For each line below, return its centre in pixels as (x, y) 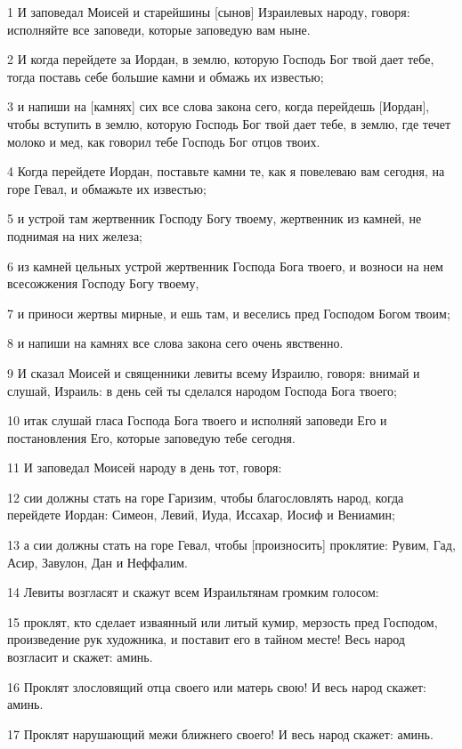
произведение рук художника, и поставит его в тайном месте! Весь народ (206, 639)
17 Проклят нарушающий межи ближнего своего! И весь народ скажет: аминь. (220, 733)
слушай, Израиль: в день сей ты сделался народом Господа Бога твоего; (202, 390)
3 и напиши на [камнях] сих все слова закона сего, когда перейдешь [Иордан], (219, 106)
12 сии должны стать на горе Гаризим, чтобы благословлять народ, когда (206, 497)
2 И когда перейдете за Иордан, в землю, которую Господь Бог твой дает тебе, (221, 59)
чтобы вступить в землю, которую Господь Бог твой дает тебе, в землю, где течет (229, 123)
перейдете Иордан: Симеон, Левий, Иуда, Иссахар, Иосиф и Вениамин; (201, 515)
